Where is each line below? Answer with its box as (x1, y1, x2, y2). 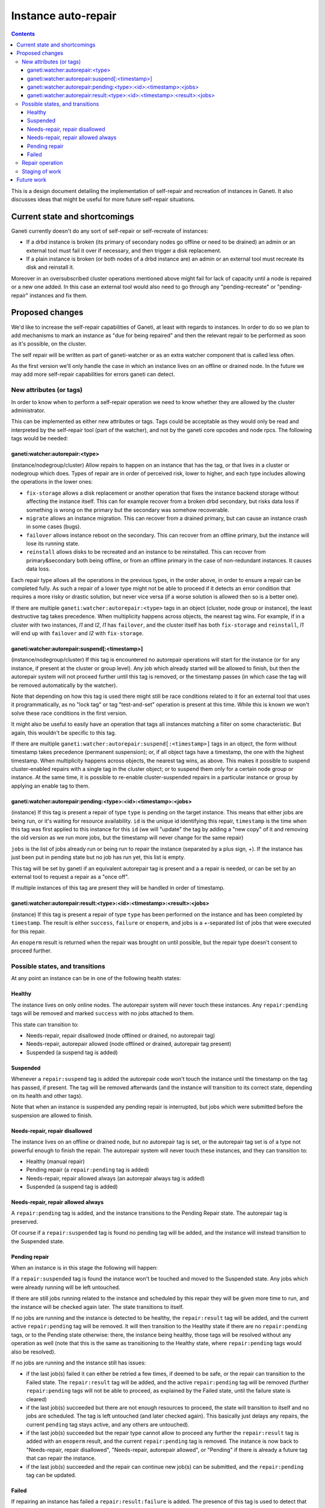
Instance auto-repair (11, 9, 117, 22)
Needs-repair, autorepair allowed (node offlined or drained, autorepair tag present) (26, 1041, 232, 1048)
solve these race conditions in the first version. (11, 709, 128, 717)
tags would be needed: (11, 435, 69, 442)
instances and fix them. (29, 291, 88, 299)
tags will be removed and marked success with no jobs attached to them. (11, 1010, 194, 1017)
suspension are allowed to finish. (11, 1112, 93, 1119)
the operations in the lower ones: (11, 478, 93, 486)
